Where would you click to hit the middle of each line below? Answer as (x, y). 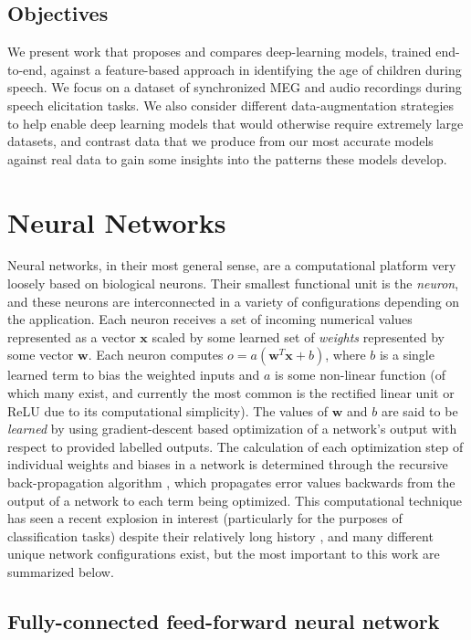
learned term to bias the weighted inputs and (134, 375)
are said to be (419, 410)
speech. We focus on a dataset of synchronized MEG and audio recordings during (235, 87)
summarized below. (61, 571)
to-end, (27, 69)
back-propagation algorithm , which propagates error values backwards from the (231, 483)
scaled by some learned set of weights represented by (298, 336)
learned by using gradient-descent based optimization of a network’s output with (232, 429)
